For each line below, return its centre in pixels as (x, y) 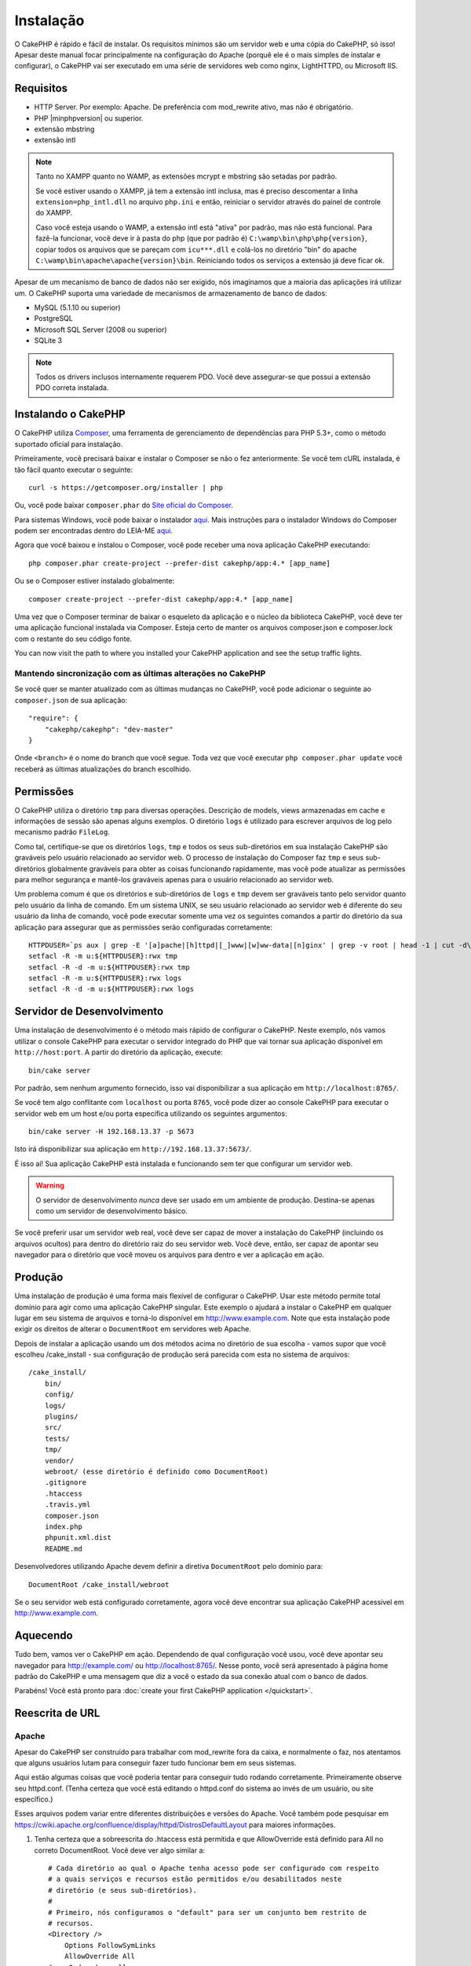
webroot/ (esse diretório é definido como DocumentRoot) (156, 1471)
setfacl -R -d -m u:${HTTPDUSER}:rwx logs (111, 989)
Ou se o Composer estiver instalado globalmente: (95, 581)
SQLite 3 (48, 341)
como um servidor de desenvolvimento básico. (111, 1211)
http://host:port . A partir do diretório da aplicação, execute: (119, 1052)
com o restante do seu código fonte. (73, 639)
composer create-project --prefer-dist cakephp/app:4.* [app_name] (161, 599)
